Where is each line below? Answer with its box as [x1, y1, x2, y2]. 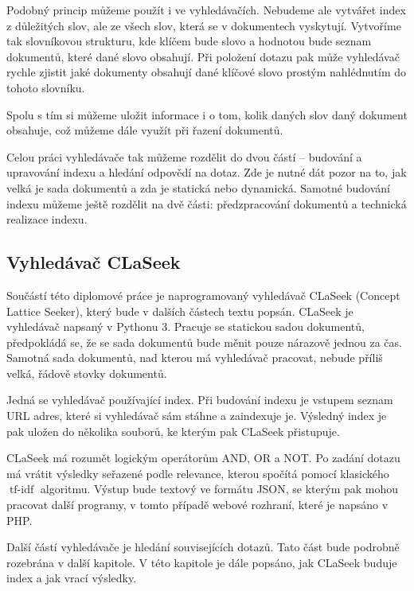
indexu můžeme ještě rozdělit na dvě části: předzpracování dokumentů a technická [6, 195, 407, 212]
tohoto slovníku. [6, 79, 85, 95]
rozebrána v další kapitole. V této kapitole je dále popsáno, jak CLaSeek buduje [6, 554, 397, 570]
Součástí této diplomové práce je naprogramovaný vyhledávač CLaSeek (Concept [6, 286, 400, 303]
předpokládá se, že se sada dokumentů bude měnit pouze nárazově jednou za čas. [6, 333, 402, 350]
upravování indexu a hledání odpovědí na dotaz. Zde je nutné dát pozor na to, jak [6, 164, 407, 181]
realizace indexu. [6, 211, 88, 227]
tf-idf [9, 484, 34, 496]
